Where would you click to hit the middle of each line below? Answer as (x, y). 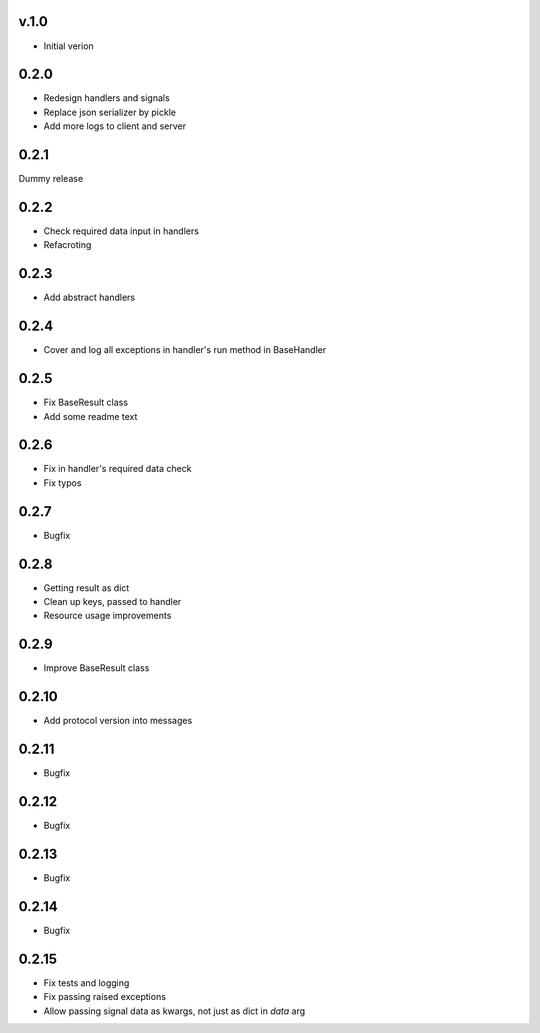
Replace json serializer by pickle (110, 112)
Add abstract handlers (89, 297)
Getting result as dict (86, 587)
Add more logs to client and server (115, 126)
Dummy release (51, 179)
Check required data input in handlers (121, 231)
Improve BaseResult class (96, 668)
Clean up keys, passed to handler (112, 602)
